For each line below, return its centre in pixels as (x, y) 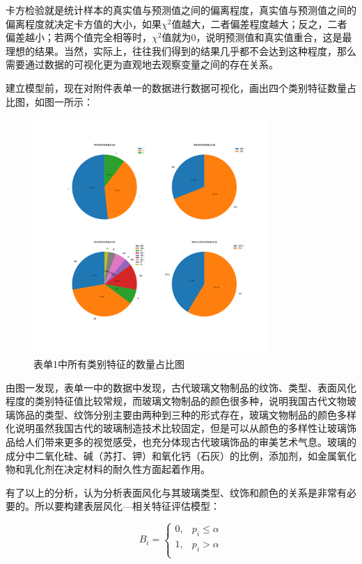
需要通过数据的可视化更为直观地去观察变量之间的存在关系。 (142, 64)
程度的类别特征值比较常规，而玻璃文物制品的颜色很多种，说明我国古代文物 (176, 401)
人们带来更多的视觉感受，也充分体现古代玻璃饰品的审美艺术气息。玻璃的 (190, 441)
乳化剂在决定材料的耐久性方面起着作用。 (117, 469)
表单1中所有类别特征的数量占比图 (109, 363)
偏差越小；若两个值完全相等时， (79, 37)
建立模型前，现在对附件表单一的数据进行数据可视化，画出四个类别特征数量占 (181, 87)
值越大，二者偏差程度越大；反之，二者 (259, 23)
